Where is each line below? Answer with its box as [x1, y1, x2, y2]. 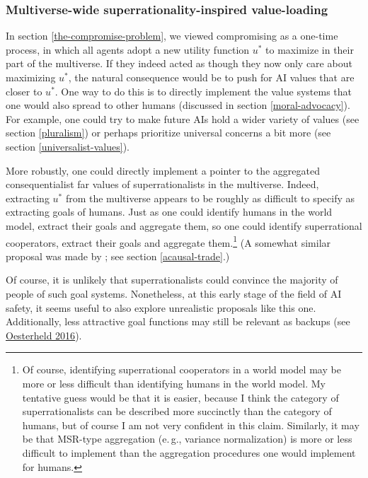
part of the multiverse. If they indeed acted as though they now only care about [6, 56, 352, 71]
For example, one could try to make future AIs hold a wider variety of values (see [6, 111, 360, 126]
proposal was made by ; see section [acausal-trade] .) [6, 248, 230, 263]
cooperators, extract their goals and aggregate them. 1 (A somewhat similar [6, 233, 331, 250]
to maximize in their [265, 42, 354, 57]
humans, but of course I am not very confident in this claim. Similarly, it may [22, 417, 360, 432]
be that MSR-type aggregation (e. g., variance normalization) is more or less [22, 431, 352, 446]
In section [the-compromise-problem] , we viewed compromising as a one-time [6, 28, 338, 43]
